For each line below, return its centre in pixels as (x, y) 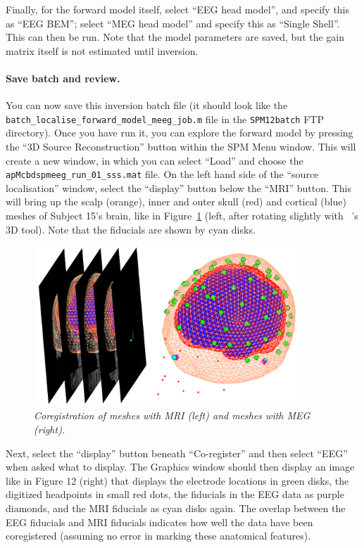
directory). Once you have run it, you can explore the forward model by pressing (180, 133)
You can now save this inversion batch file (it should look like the (147, 105)
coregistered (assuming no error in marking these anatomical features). (158, 536)
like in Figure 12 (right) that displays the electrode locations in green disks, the (177, 480)
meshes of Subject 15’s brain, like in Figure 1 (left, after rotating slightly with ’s (182, 216)
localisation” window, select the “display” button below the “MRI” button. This (178, 187)
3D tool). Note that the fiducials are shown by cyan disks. (131, 229)
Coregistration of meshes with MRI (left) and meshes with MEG (172, 415)
